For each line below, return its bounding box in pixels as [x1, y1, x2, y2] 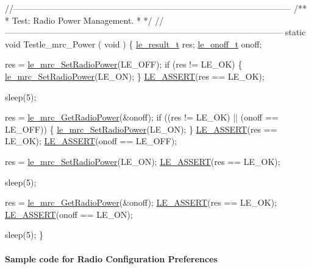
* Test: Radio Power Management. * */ [5, 13, 152, 26]
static [285, 26, 306, 38]
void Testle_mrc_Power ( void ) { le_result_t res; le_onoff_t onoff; [5, 37, 262, 50]
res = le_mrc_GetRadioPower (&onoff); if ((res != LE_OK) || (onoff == [5, 111, 279, 124]
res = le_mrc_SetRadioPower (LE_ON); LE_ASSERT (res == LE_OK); [5, 155, 281, 167]
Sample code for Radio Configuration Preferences [5, 252, 218, 265]
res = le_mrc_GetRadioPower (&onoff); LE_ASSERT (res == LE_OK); [5, 196, 277, 209]
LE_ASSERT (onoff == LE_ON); [5, 208, 133, 220]
